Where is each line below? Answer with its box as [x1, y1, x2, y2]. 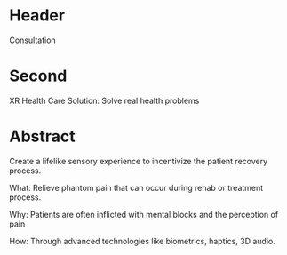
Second [9, 66, 68, 86]
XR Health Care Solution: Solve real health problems [9, 95, 200, 106]
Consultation [9, 35, 56, 45]
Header [9, 5, 65, 26]
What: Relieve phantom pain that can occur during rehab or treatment [9, 182, 264, 193]
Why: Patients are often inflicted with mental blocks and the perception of [9, 209, 279, 219]
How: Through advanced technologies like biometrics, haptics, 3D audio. [9, 235, 275, 246]
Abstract [9, 126, 76, 147]
